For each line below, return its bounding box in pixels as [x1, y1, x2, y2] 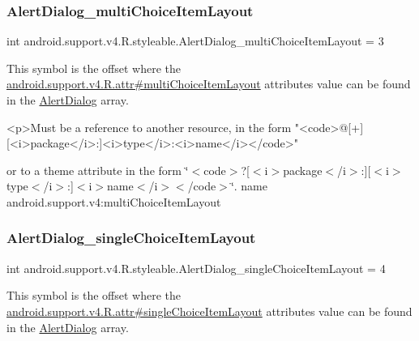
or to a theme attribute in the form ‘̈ [6, 161, 189, 178]
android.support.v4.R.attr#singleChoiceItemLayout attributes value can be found [6, 302, 413, 319]
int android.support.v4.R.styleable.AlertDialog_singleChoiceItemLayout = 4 [6, 259, 386, 276]
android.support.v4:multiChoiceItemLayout [6, 193, 221, 210]
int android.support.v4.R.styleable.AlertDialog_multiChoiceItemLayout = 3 [6, 32, 384, 49]
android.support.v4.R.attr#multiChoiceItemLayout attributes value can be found [6, 75, 411, 92]
